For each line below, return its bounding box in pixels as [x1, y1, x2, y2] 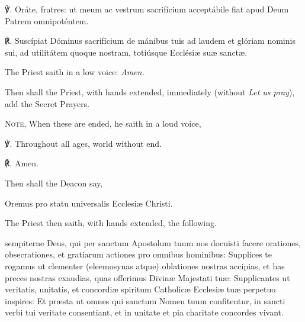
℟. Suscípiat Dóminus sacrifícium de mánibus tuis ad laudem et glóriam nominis [5, 34, 296, 47]
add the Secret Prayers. [5, 97, 90, 110]
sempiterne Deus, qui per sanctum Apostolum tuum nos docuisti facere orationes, [5, 236, 301, 249]
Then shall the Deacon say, [5, 176, 103, 189]
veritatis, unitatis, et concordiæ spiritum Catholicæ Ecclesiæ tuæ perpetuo [5, 283, 276, 295]
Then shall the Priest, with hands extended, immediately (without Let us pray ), [5, 85, 295, 98]
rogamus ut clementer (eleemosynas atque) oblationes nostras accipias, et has [5, 259, 285, 272]
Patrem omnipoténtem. [5, 14, 89, 27]
